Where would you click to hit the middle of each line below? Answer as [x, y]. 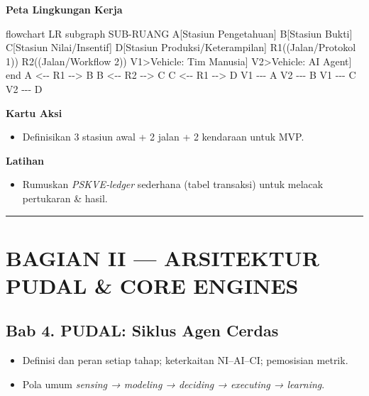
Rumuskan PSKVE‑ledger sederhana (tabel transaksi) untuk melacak [173, 184]
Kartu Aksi [34, 112]
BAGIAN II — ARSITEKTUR [163, 257]
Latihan [25, 160]
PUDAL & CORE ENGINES [152, 285]
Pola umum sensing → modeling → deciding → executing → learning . [174, 384]
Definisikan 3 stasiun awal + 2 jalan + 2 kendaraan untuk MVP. [163, 137]
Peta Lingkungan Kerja [64, 9]
